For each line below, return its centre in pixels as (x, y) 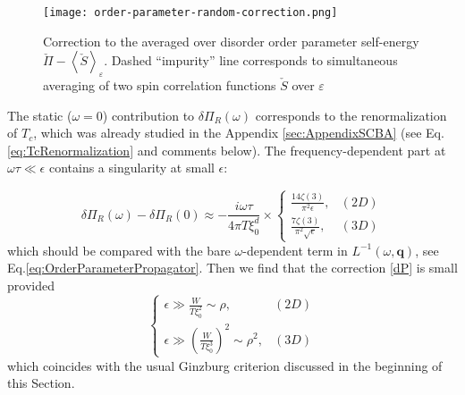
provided (31, 285)
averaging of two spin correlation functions (160, 85)
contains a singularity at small (131, 168)
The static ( (40, 115)
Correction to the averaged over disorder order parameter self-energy (231, 41)
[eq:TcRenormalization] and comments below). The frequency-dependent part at (227, 150)
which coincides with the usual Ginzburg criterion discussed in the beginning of (225, 365)
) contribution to (148, 115)
